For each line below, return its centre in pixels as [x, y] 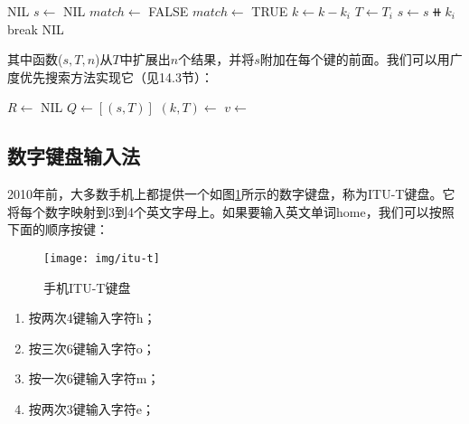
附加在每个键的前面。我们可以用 [355, 59]
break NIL [36, 28]
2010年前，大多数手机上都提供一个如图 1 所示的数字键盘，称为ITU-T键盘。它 [231, 194]
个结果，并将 [216, 59]
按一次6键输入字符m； [94, 378]
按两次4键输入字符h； [92, 318]
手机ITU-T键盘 [87, 287]
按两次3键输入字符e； [92, 408]
